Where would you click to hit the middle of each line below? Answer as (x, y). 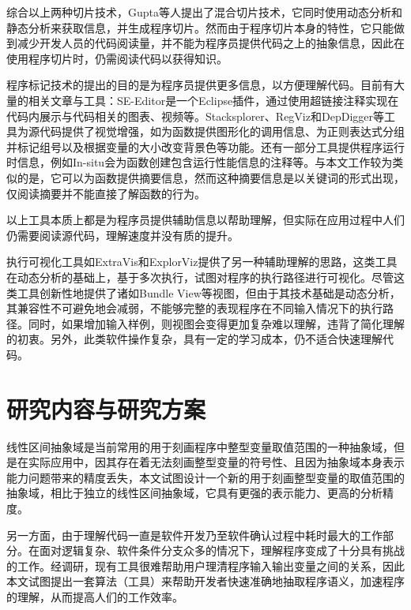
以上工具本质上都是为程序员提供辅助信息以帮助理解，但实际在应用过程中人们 (205, 220)
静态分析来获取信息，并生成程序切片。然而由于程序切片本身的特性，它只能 (200, 27)
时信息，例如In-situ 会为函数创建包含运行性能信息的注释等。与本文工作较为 (200, 162)
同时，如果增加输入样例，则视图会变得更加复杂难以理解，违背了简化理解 (216, 323)
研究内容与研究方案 (106, 408)
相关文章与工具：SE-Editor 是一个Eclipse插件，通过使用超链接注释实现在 (213, 100)
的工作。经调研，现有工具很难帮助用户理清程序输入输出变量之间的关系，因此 (205, 565)
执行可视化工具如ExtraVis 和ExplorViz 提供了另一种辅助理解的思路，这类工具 (202, 262)
